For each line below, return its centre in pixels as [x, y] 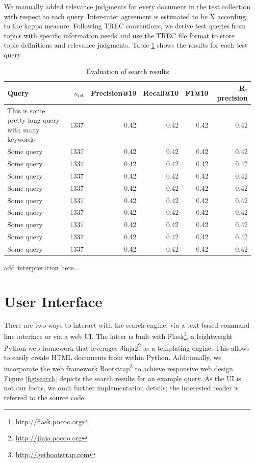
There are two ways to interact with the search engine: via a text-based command [127, 324]
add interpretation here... [42, 268]
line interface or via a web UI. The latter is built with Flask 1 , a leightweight [118, 335]
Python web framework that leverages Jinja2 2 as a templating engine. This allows [127, 347]
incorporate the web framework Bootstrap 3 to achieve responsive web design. [119, 368]
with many [24, 129]
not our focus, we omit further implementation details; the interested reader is [121, 388]
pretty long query [34, 120]
